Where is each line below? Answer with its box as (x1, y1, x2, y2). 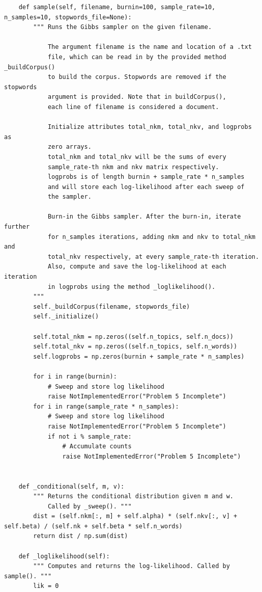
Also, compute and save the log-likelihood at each (47, 263, 226, 271)
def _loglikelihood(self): (18, 552, 110, 560)
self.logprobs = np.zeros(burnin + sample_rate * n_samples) (33, 353, 245, 360)
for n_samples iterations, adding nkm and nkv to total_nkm (47, 233, 255, 240)
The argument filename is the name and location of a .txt (47, 43, 252, 51)
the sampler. (47, 193, 92, 201)
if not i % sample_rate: (47, 433, 132, 440)
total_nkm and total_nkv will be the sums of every (47, 153, 226, 160)
